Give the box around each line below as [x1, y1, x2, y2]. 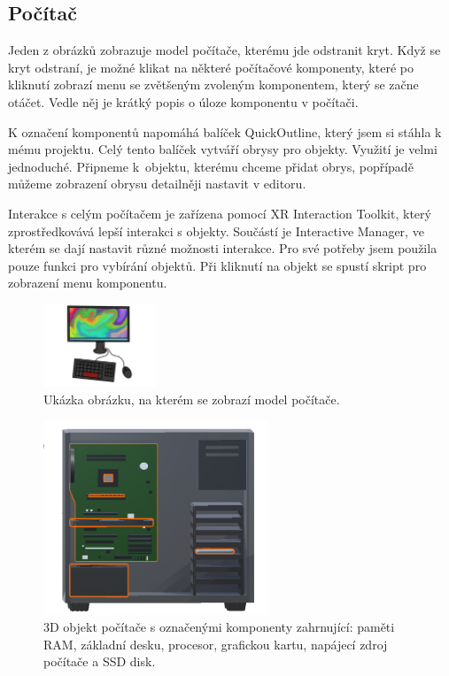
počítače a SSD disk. [43, 652, 156, 671]
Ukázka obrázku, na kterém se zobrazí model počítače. [43, 389, 340, 408]
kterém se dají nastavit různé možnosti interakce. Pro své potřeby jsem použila [8, 239, 437, 257]
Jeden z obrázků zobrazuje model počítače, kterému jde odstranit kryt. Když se [8, 41, 441, 59]
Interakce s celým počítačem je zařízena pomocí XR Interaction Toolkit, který [8, 204, 431, 222]
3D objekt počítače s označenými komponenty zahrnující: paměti [43, 618, 395, 636]
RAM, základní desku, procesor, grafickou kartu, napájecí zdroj [43, 634, 388, 653]
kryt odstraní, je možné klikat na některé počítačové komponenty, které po [8, 58, 414, 76]
